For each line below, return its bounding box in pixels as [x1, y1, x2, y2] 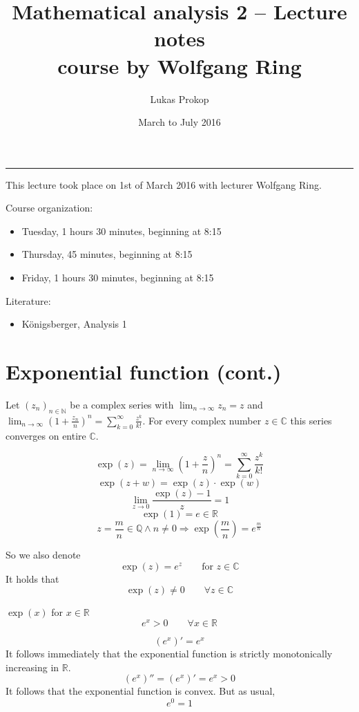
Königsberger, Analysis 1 [21, 317, 127, 331]
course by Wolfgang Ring [57, 51, 302, 79]
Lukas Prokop [150, 91, 209, 106]
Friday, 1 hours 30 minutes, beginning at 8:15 [21, 270, 214, 285]
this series [290, 413, 332, 427]
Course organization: [6, 200, 93, 215]
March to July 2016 [138, 115, 221, 129]
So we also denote [6, 547, 81, 562]
